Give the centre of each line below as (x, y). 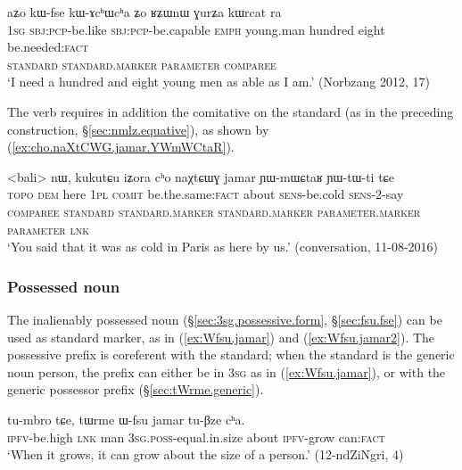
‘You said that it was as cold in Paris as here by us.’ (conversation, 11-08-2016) (223, 247)
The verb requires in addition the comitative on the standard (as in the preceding (231, 111)
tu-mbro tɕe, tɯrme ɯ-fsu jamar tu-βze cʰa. (126, 419)
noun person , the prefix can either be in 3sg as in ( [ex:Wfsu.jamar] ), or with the (227, 371)
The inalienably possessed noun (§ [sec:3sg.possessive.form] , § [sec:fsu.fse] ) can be (225, 319)
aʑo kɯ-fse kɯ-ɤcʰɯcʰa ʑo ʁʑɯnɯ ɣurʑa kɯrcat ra (144, 12)
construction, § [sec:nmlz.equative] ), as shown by (138, 129)
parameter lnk (48, 229)
